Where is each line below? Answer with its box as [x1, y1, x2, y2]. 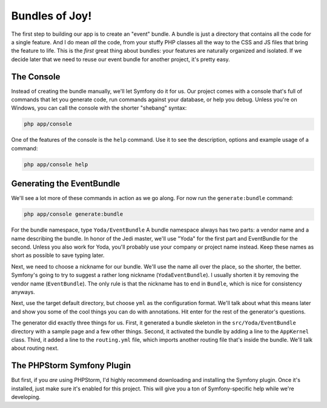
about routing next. [11, 344, 59, 352]
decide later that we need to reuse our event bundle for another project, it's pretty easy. [11, 55, 230, 63]
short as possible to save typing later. [11, 252, 105, 259]
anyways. [11, 288, 36, 295]
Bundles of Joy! [11, 9, 92, 22]
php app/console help [24, 161, 88, 168]
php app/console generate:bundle [24, 211, 124, 218]
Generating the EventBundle [11, 179, 121, 189]
